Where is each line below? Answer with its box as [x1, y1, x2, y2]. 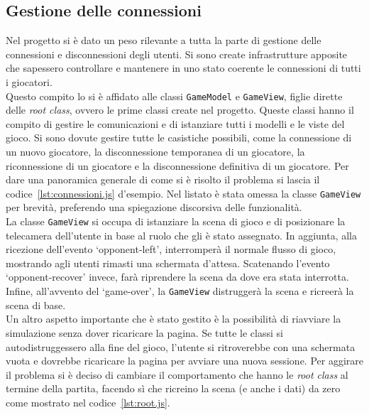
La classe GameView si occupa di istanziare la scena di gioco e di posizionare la [6, 214, 346, 229]
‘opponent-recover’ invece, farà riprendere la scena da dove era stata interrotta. [6, 269, 349, 284]
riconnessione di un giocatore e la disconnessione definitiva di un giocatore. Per [6, 158, 349, 173]
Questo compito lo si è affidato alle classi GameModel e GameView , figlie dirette [6, 88, 343, 103]
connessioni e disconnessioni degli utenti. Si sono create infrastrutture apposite [6, 46, 348, 61]
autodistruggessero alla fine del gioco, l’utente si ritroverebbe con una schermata [6, 339, 356, 354]
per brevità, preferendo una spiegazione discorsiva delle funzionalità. [6, 200, 302, 215]
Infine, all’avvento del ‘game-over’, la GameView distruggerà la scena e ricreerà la [6, 284, 354, 298]
